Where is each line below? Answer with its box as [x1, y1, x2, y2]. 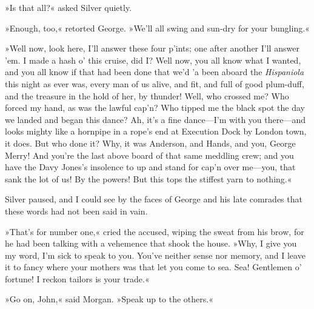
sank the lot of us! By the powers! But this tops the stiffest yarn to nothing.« [5, 172, 292, 185]
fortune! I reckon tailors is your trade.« [5, 272, 150, 285]
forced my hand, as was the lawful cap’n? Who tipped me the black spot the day [5, 101, 305, 114]
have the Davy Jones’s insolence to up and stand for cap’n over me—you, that [5, 161, 296, 173]
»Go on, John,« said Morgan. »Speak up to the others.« [5, 293, 213, 305]
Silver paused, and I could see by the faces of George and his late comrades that [5, 193, 302, 205]
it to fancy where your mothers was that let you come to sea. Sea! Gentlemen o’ [5, 261, 302, 273]
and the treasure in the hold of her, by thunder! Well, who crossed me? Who [5, 89, 289, 102]
